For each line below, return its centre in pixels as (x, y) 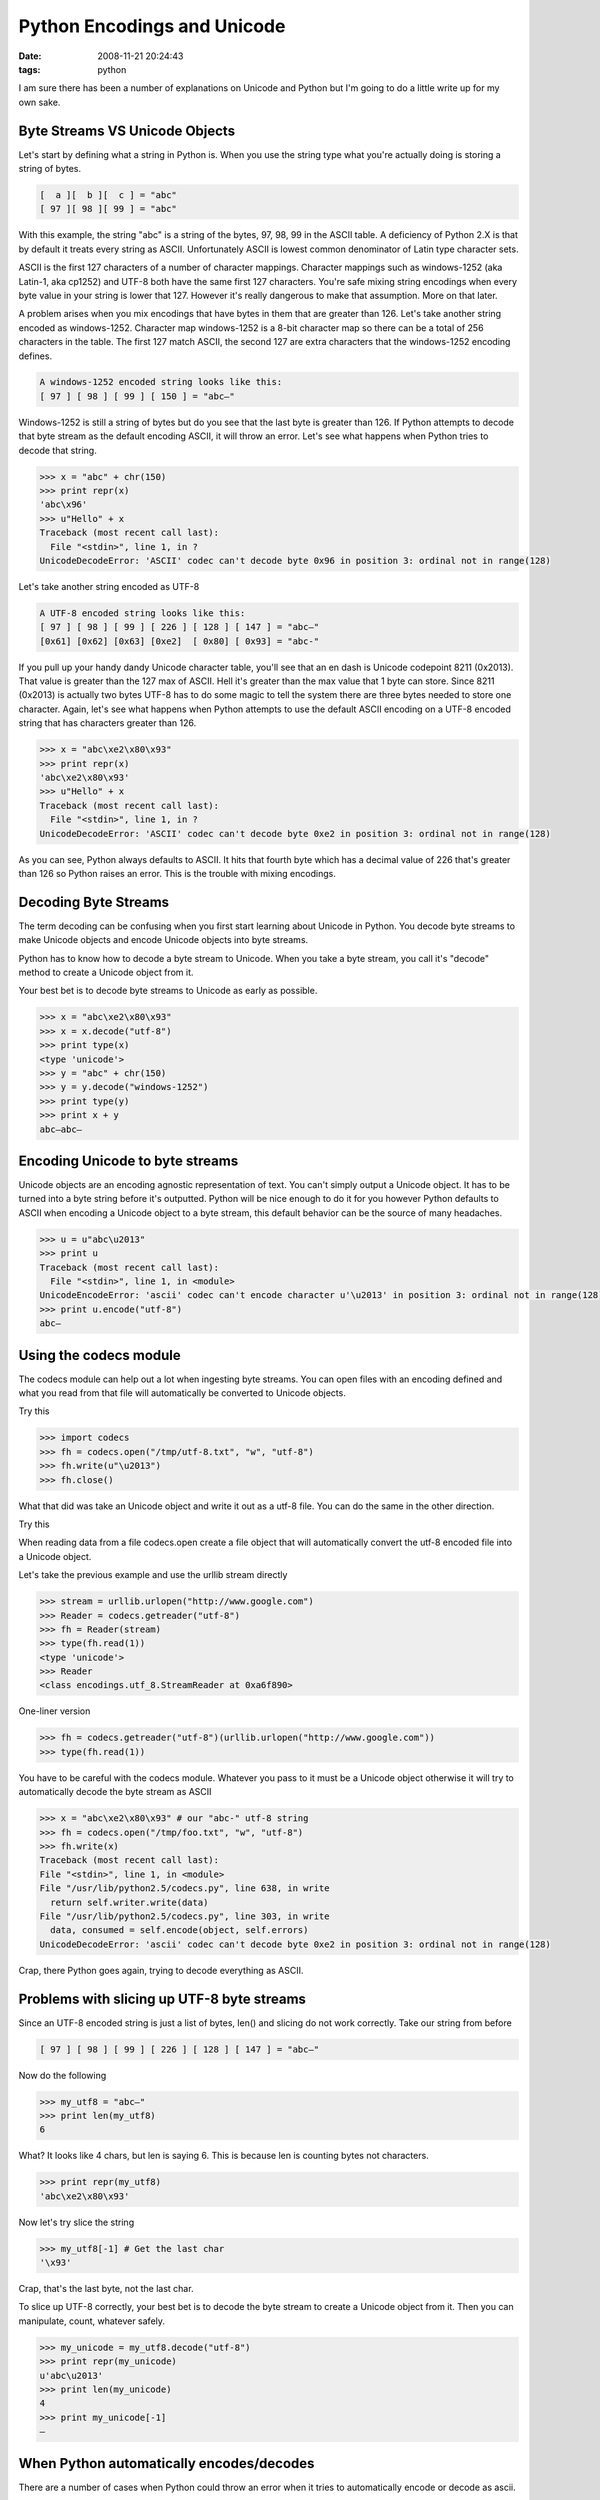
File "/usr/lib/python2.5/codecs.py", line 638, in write (184, 1888)
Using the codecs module (100, 1355)
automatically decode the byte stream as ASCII (115, 1792)
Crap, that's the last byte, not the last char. (106, 2289)
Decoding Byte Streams (94, 901)
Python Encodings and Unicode (152, 26)
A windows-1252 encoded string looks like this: (161, 382)
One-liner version (54, 1711)
